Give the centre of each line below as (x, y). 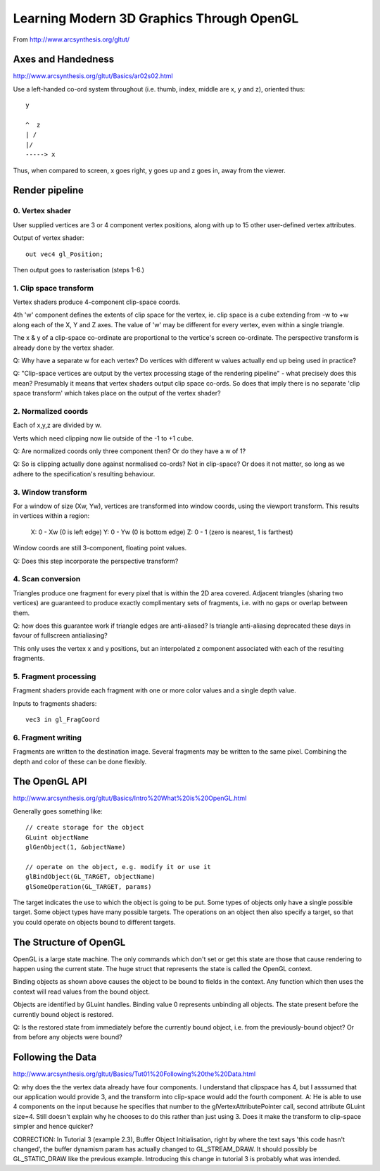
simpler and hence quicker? (53, 1127)
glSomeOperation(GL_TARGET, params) (89, 886)
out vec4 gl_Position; (65, 254)
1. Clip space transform (53, 288)
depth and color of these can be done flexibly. (80, 761)
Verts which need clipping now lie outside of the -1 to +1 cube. (103, 438)
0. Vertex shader (42, 211)
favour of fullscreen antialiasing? (61, 635)
